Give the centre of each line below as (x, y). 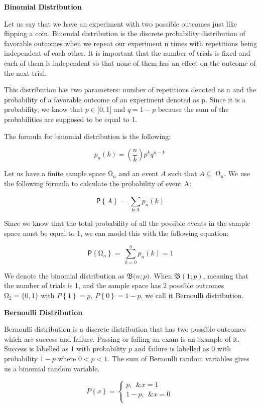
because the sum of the (193, 109)
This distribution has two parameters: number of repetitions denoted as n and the (130, 90)
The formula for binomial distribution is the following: (88, 136)
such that (183, 173)
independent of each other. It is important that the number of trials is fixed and (127, 53)
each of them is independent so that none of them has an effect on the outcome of (130, 62)
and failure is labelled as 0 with (183, 349)
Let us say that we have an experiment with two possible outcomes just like (120, 23)
